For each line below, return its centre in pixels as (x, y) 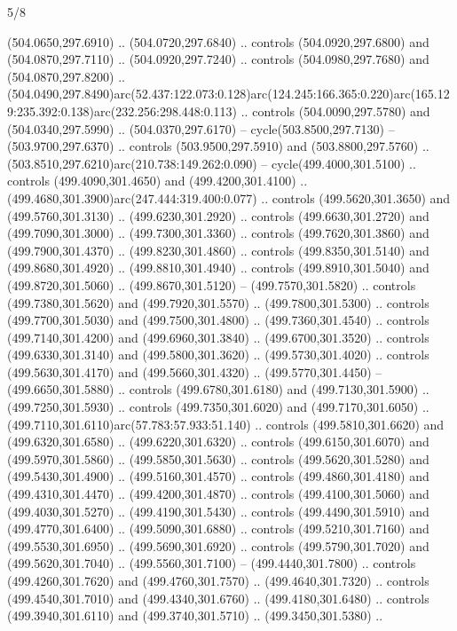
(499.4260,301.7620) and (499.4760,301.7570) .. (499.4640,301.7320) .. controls (218, 580)
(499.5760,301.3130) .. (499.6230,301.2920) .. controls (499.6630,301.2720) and (218, 215)
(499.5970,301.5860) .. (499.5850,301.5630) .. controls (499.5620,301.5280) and (218, 458)
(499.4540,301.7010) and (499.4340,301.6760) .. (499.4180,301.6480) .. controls (218, 598)
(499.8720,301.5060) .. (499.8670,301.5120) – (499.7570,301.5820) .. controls (212, 284)
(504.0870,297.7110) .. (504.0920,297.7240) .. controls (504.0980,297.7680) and (218, 59)
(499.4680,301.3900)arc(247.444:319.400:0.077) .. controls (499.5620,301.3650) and (229, 197)
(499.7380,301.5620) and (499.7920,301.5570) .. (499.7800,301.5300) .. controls (218, 302)
